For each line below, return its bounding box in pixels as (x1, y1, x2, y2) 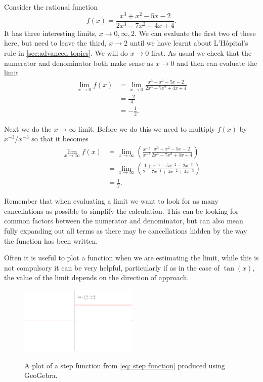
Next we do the (4, 123, 52, 134)
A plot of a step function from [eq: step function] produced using (24, 360, 225, 370)
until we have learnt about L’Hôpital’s (129, 37, 248, 48)
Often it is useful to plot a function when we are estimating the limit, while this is (4, 252, 259, 263)
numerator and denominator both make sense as (4, 57, 154, 68)
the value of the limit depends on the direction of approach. (4, 272, 189, 283)
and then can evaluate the (177, 57, 257, 68)
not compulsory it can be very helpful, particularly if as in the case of (4, 262, 220, 273)
